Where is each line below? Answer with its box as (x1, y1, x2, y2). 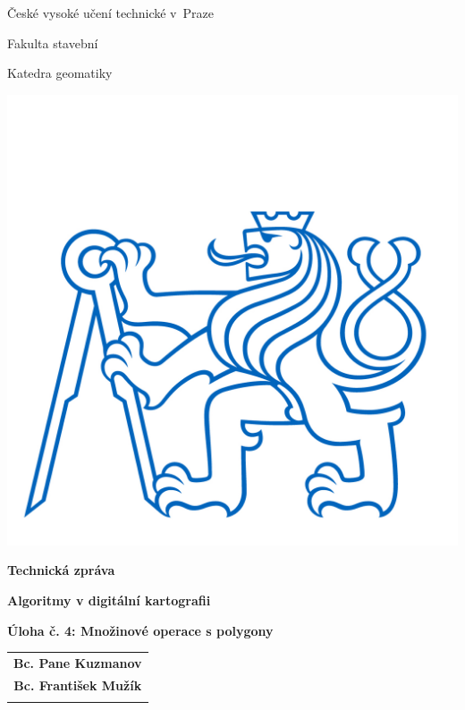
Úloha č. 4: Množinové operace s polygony (7, 621, 274, 639)
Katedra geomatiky (7, 63, 113, 82)
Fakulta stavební (7, 33, 98, 52)
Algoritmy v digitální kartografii (7, 590, 211, 609)
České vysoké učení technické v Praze (7, 4, 214, 21)
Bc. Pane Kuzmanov (13, 653, 142, 672)
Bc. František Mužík (13, 675, 142, 694)
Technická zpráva (7, 561, 115, 579)
